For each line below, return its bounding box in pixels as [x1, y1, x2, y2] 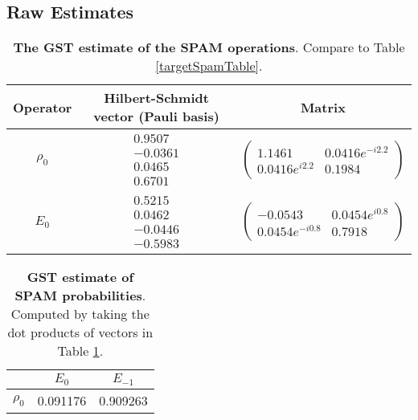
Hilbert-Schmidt [104, 88, 209, 108]
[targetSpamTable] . [155, 56, 263, 75]
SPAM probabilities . [14, 286, 146, 305]
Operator [13, 97, 72, 116]
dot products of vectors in [7, 323, 154, 342]
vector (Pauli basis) [93, 107, 219, 126]
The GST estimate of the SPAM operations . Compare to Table [13, 38, 405, 57]
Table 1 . [57, 341, 104, 361]
